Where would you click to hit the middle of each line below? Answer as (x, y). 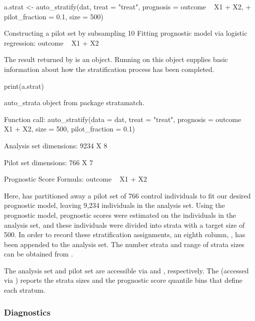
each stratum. (25, 290)
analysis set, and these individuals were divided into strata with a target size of (124, 225)
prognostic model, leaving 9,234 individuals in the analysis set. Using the (115, 205)
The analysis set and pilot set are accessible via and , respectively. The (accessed (127, 270)
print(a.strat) (24, 86)
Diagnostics (27, 312)
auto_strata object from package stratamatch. (74, 102)
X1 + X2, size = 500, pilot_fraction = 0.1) (70, 129)
